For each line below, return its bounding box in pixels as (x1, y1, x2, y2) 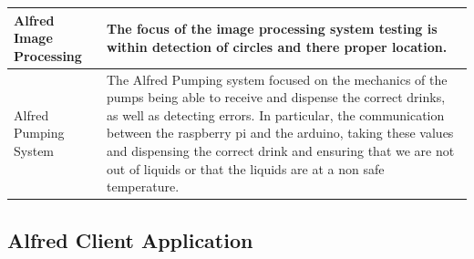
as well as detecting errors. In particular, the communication (107, 105, 445, 124)
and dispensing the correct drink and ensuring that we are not (107, 140, 455, 160)
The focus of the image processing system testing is (107, 19, 438, 38)
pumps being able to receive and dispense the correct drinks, (107, 88, 446, 107)
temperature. (107, 177, 180, 196)
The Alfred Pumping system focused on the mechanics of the (107, 69, 448, 88)
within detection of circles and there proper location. (107, 36, 448, 56)
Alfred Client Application (7, 225, 253, 254)
